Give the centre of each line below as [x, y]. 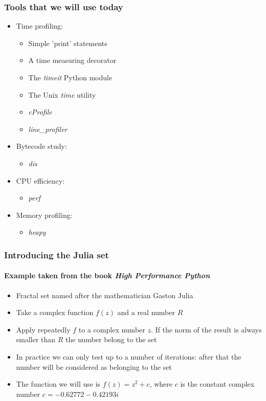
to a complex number [112, 329]
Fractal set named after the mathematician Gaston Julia [105, 295]
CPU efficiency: [40, 180]
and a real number [146, 312]
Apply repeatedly [43, 329]
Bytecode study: [41, 146]
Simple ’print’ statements [68, 43]
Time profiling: [39, 26]
